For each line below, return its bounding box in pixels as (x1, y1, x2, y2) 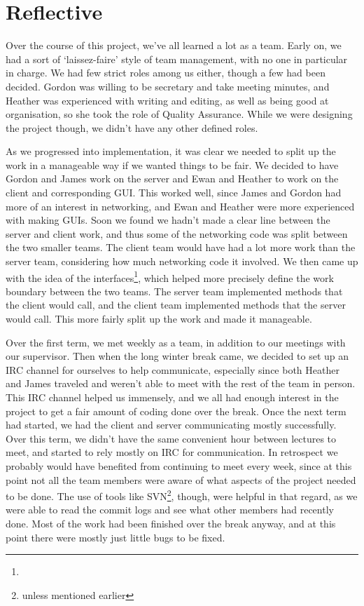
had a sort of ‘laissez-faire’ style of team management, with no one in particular (6, 51, 348, 66)
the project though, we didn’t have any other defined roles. (6, 120, 258, 135)
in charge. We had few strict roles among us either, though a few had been (6, 65, 325, 80)
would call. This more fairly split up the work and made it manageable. (6, 311, 312, 326)
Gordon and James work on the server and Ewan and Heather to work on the (6, 171, 339, 186)
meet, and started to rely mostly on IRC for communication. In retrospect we (6, 445, 338, 459)
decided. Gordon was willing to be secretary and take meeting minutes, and (6, 79, 330, 93)
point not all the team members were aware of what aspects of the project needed (6, 472, 356, 487)
